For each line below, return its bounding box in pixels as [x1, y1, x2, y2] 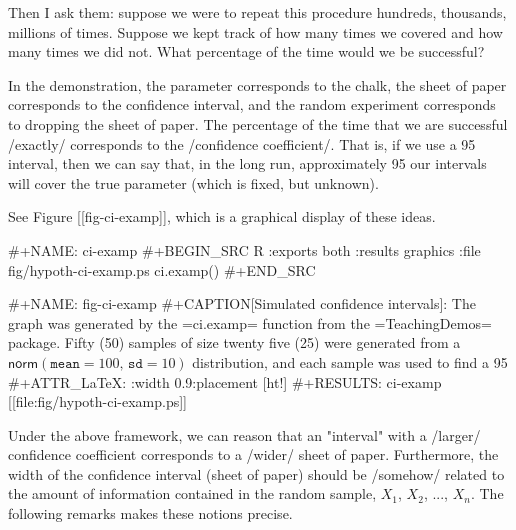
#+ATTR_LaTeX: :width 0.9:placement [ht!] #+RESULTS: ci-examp [8, 371, 442, 392]
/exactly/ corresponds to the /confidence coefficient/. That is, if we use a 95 [8, 133, 476, 154]
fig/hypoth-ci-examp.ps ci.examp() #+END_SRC [8, 259, 316, 280]
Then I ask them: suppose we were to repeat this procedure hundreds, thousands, [8, 2, 507, 22]
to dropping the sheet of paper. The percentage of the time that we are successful [8, 113, 508, 134]
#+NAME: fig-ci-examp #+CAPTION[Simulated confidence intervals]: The [8, 293, 476, 314]
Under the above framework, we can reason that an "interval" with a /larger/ [8, 424, 481, 445]
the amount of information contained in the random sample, [8, 483, 377, 504]
